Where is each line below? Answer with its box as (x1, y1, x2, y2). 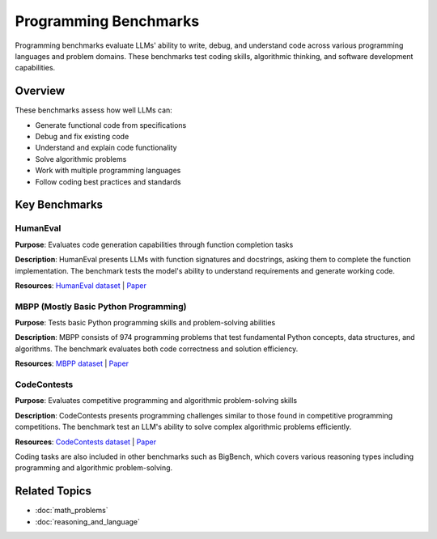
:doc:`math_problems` (35, 506, 108, 516)
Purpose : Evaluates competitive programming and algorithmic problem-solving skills (15, 396, 298, 405)
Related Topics (15, 484, 92, 498)
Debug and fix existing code (35, 132, 129, 142)
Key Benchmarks (15, 198, 104, 212)
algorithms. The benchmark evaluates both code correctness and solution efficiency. (15, 344, 299, 354)
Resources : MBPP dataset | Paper (15, 359, 129, 368)
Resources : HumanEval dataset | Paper (15, 280, 147, 291)
